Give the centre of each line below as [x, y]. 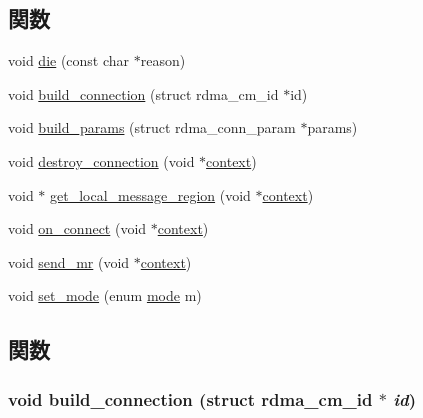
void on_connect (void [77, 228]
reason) [163, 60]
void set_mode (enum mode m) [105, 295]
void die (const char [69, 60]
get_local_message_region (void [150, 194]
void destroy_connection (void [101, 160]
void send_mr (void [69, 261]
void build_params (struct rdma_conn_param [152, 127]
